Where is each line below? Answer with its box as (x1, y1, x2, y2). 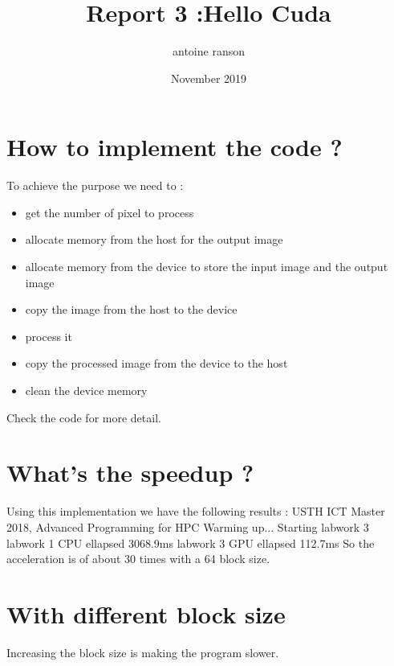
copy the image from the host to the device (25, 301, 238, 318)
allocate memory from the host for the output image (25, 231, 283, 248)
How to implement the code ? (6, 130, 343, 163)
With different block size (6, 597, 286, 630)
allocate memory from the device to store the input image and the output (25, 258, 388, 275)
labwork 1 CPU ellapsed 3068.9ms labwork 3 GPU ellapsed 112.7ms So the (6, 534, 375, 551)
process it (25, 327, 72, 344)
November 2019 (170, 69, 247, 86)
